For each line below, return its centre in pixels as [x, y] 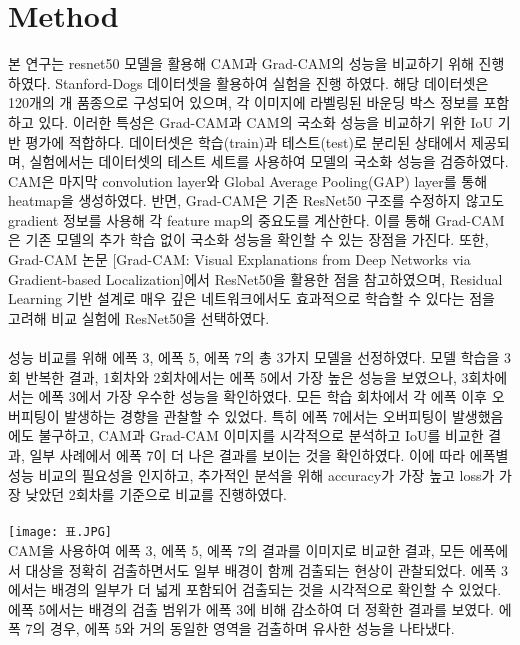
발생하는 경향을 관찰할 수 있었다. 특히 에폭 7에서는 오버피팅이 [256, 415]
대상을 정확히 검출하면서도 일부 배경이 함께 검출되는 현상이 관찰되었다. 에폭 [261, 569]
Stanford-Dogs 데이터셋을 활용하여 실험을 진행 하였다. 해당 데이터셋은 [272, 82]
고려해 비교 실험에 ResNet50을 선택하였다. [139, 317]
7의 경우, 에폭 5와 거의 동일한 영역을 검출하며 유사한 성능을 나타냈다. [240, 628]
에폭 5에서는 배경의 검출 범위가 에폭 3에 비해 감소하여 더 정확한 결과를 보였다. [251, 608]
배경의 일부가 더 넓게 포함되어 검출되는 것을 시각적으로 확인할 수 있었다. [276, 589]
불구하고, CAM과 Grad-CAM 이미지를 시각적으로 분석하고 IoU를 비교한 [261, 435]
